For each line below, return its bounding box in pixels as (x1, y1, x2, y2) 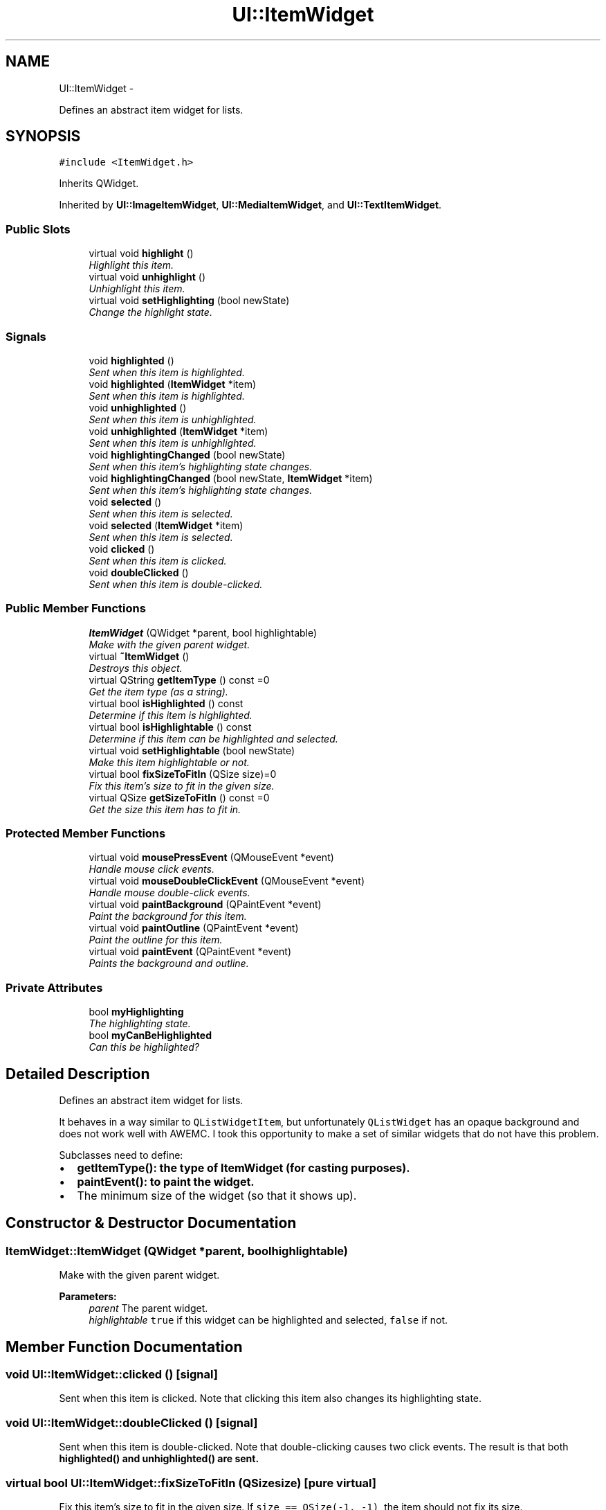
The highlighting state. (89, 1018, 191, 1030)
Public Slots (6, 222, 71, 236)
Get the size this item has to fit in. (89, 803, 241, 815)
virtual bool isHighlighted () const (89, 697, 244, 709)
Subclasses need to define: (59, 1149, 183, 1162)
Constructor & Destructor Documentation (6, 1214, 297, 1232)
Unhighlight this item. (89, 283, 185, 295)
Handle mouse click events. (89, 863, 214, 876)
